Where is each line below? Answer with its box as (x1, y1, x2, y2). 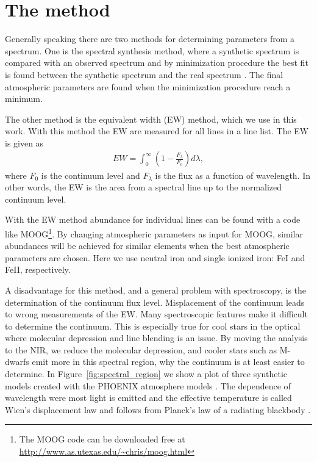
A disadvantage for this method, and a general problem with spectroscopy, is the (5, 283, 307, 296)
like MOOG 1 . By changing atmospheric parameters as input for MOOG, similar (5, 225, 303, 240)
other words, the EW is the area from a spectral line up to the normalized (5, 181, 282, 193)
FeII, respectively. (5, 263, 71, 276)
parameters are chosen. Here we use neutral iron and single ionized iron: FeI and (5, 251, 305, 264)
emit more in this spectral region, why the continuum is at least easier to (32, 355, 305, 368)
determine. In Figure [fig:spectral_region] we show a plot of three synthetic (5, 367, 288, 380)
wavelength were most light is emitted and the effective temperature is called (5, 391, 292, 404)
